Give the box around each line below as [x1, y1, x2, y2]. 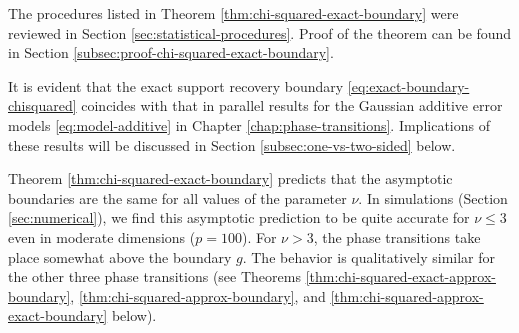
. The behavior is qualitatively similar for [242, 246, 495, 267]
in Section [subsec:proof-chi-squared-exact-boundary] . [8, 42, 334, 63]
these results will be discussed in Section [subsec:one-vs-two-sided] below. [8, 134, 456, 155]
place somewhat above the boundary [8, 246, 232, 267]
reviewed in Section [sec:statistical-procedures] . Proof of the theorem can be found [8, 22, 512, 43]
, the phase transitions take [313, 226, 481, 247]
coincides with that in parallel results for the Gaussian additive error [81, 95, 503, 116]
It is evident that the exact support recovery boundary [8, 75, 344, 96]
